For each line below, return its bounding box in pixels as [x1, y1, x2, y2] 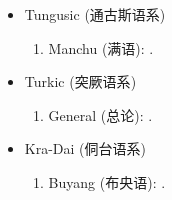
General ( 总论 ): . [48, 104, 153, 125]
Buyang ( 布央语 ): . [48, 171, 166, 192]
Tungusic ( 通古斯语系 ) [24, 4, 166, 24]
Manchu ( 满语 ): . [48, 37, 154, 58]
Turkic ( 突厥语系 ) [24, 71, 137, 92]
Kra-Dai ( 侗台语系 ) [24, 138, 146, 159]
